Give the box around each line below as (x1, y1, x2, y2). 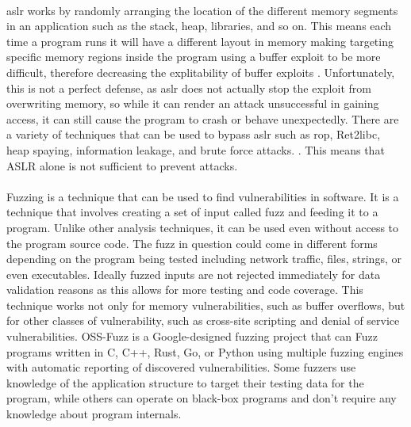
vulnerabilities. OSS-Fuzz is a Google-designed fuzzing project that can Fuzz (6, 328, 378, 345)
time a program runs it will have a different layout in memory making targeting (6, 32, 394, 49)
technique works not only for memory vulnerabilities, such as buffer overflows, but (6, 296, 405, 313)
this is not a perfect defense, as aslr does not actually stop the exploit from (6, 79, 371, 96)
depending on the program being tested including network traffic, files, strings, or (6, 250, 401, 267)
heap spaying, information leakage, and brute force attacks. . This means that (6, 141, 385, 158)
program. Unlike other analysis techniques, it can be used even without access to (6, 219, 399, 235)
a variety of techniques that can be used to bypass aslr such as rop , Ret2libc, (6, 126, 381, 143)
